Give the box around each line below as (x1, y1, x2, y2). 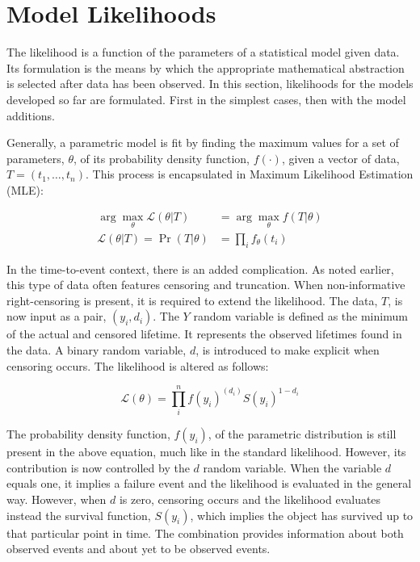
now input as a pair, (6, 308, 107, 325)
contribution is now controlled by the (6, 459, 190, 476)
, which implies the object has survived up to (190, 506, 414, 523)
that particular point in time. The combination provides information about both (6, 524, 404, 541)
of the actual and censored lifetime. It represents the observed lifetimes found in (6, 325, 402, 342)
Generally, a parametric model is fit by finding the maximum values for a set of (6, 134, 399, 151)
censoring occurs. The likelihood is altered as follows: (6, 357, 269, 374)
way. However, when (6, 491, 107, 508)
